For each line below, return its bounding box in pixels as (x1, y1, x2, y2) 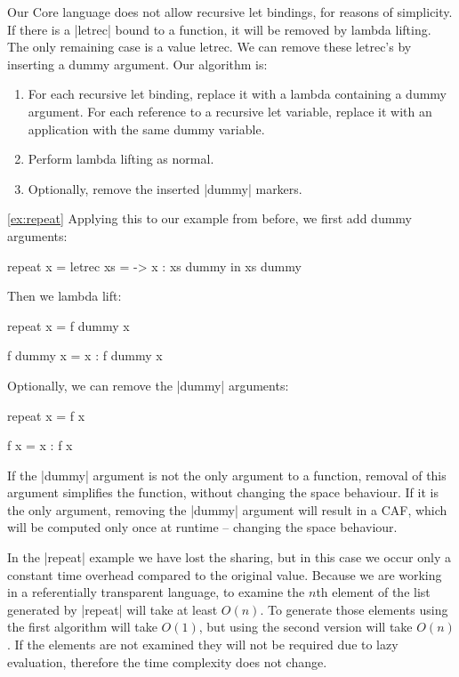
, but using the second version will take (198, 617, 413, 636)
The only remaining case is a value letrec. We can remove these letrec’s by (7, 37, 412, 56)
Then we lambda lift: (7, 286, 122, 305)
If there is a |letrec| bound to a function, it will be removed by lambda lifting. (7, 20, 431, 38)
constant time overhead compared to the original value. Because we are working (7, 565, 442, 584)
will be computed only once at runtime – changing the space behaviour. (7, 518, 398, 536)
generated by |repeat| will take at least (7, 600, 218, 618)
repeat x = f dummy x (7, 316, 130, 334)
